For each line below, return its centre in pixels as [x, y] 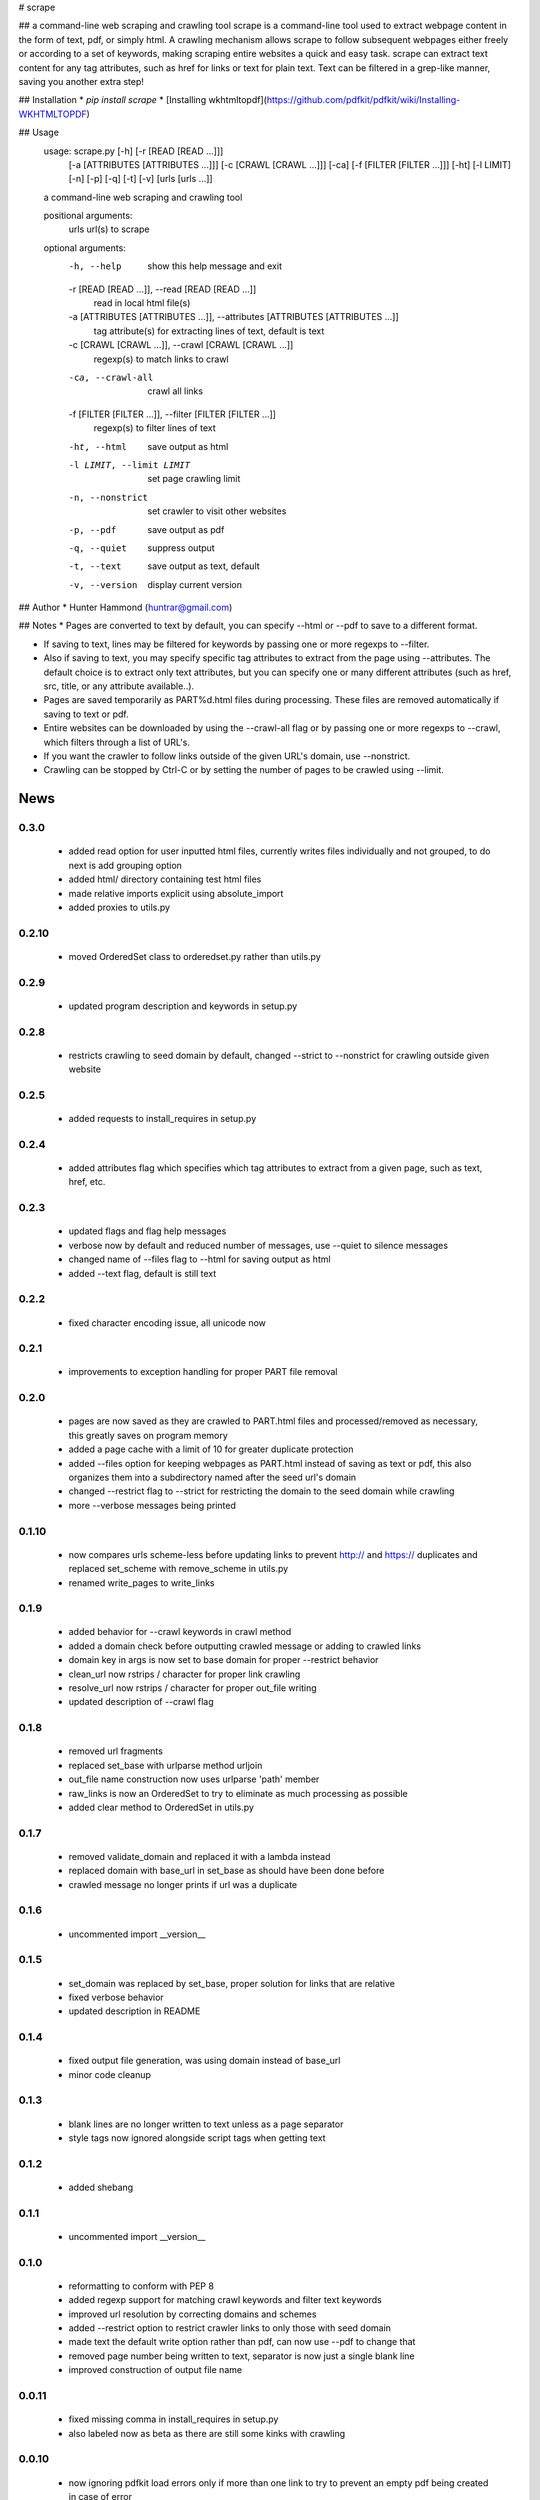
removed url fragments [116, 1751]
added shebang [101, 2187]
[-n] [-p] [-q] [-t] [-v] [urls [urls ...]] [141, 179]
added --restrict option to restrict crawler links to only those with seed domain [230, 2328]
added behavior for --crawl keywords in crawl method [180, 1632]
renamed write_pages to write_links [141, 1582]
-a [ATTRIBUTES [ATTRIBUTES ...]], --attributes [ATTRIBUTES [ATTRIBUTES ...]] [233, 317]
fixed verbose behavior [116, 1997]
